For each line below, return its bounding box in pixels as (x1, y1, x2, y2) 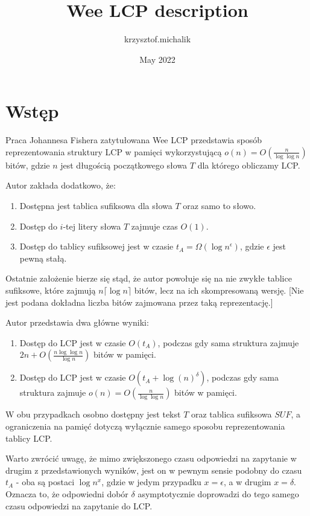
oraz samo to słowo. (183, 199, 256, 212)
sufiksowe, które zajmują (5, 284, 96, 296)
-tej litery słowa (63, 219, 121, 232)
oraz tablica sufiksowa (191, 408, 272, 421)
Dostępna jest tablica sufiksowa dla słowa (19, 199, 172, 212)
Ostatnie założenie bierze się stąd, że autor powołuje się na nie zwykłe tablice (5, 272, 292, 285)
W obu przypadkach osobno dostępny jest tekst (5, 408, 181, 421)
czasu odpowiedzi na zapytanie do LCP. (5, 499, 153, 512)
